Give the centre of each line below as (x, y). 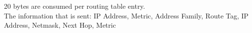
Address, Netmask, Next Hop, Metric (60, 25)
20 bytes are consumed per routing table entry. (75, 6)
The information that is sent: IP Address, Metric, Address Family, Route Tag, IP (126, 15)
